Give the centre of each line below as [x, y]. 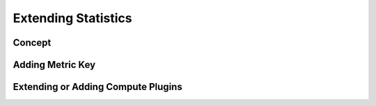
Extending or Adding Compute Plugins [97, 87]
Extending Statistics [72, 18]
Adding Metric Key [54, 65]
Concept [32, 43]
